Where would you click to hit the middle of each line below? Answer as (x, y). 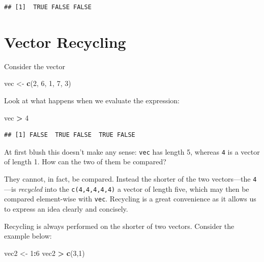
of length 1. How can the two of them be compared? (85, 162)
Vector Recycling (65, 41)
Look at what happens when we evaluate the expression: (92, 100)
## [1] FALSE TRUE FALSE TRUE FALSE (70, 135)
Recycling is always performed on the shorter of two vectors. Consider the (119, 226)
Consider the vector (35, 66)
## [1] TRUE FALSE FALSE (48, 7)
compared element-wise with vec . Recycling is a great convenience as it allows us (130, 199)
